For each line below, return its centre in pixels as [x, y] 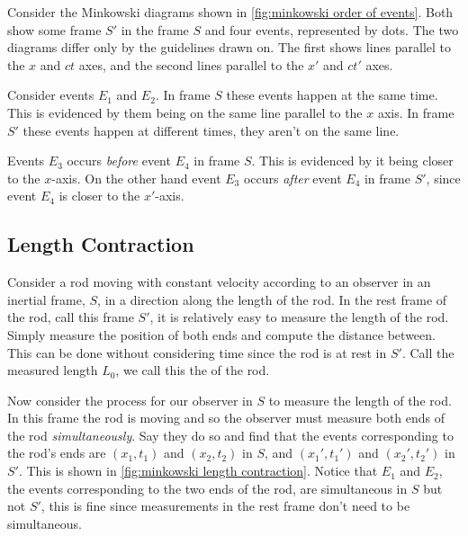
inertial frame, [46, 299]
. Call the [428, 352]
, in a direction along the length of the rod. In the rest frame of [272, 299]
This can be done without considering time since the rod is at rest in [197, 352]
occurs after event [292, 178]
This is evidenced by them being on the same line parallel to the [185, 112]
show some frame [54, 29]
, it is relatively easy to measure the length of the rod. [299, 317]
